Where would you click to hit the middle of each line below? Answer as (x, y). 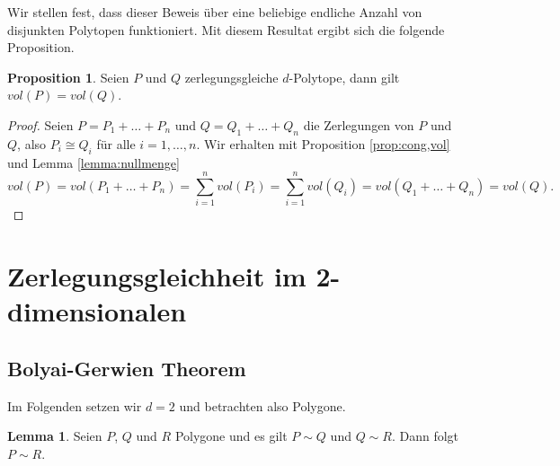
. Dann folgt (425, 436)
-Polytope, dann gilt (344, 77)
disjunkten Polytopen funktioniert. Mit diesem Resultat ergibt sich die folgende (226, 29)
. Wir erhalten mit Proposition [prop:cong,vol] (323, 143)
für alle (116, 143)
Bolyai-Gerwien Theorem (127, 368)
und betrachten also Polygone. (262, 405)
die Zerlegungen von (359, 124)
